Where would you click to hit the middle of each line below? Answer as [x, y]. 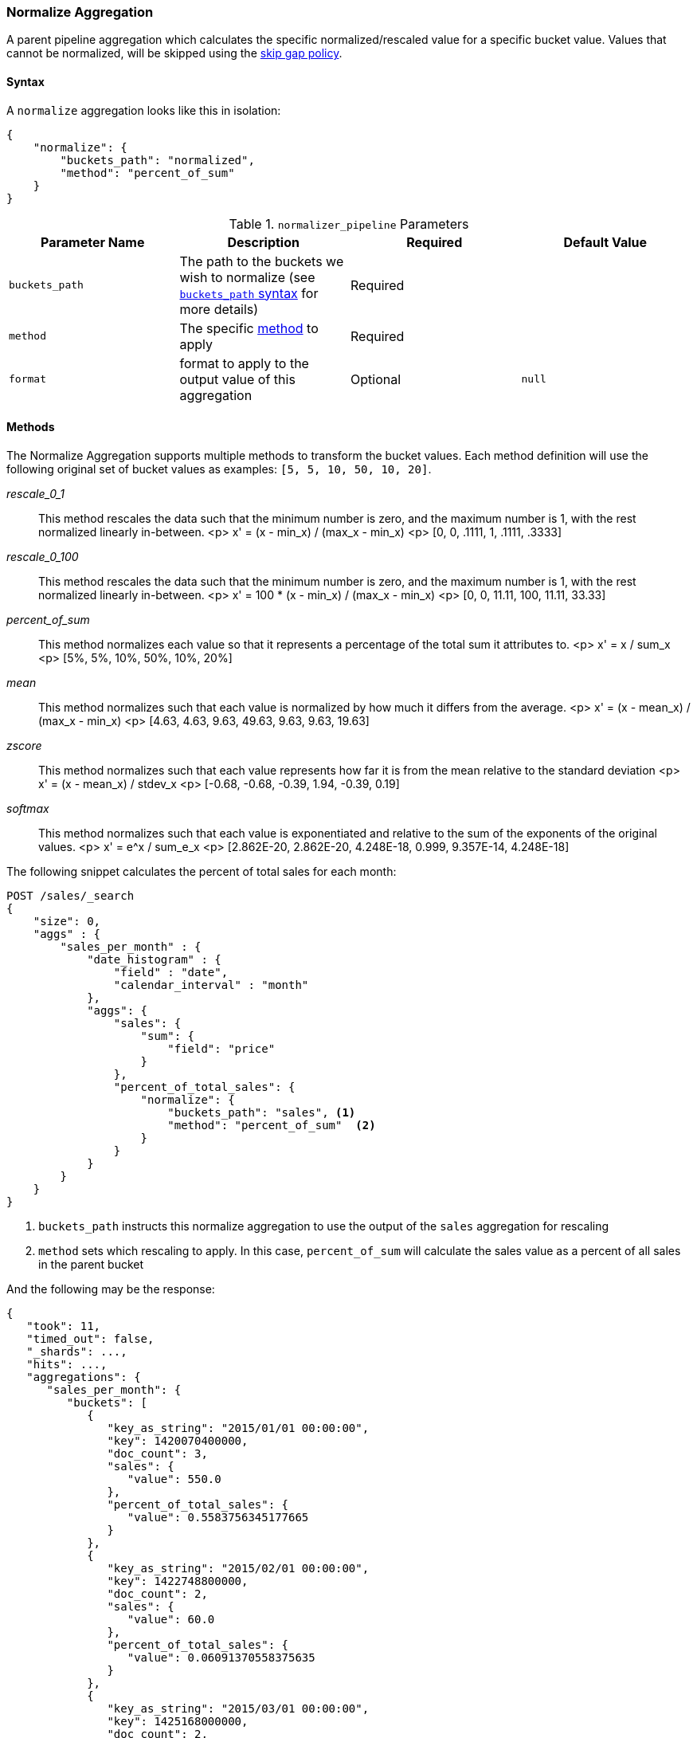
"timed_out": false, [90, 1338]
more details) [219, 309]
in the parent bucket [91, 1264]
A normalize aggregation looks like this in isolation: [144, 110]
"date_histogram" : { [154, 959]
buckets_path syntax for [249, 293]
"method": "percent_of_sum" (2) [272, 1125]
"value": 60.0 [171, 1619]
